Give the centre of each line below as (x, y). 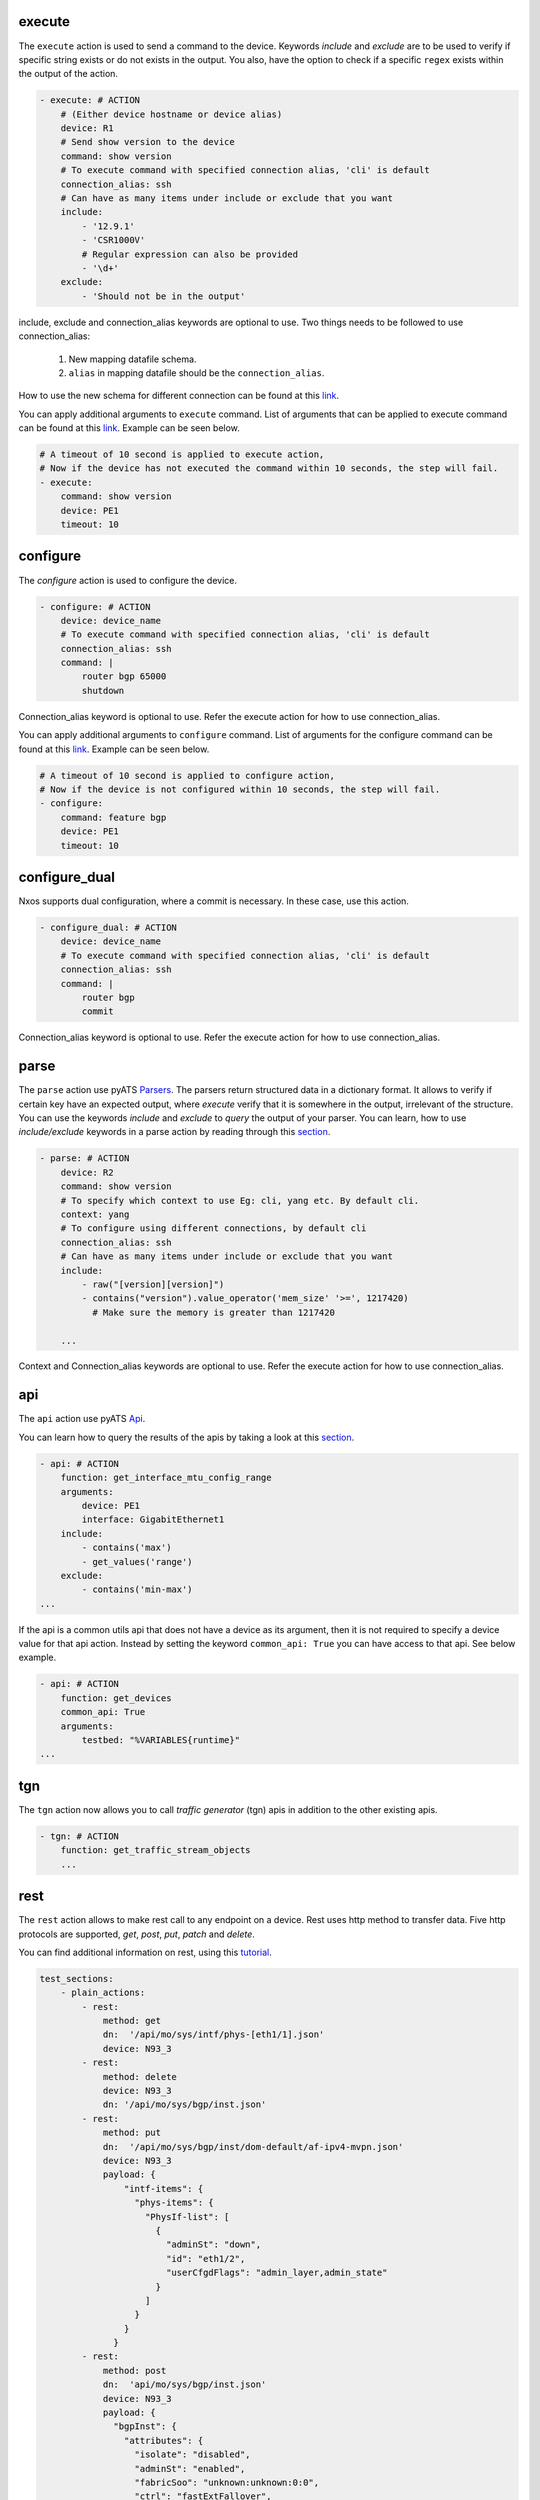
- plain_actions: (103, 1993)
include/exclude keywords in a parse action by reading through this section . (174, 1132)
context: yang (95, 1214)
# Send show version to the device (147, 142)
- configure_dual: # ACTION (108, 928)
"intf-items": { (163, 2188)
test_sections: (76, 1978)
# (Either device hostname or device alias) (171, 114)
